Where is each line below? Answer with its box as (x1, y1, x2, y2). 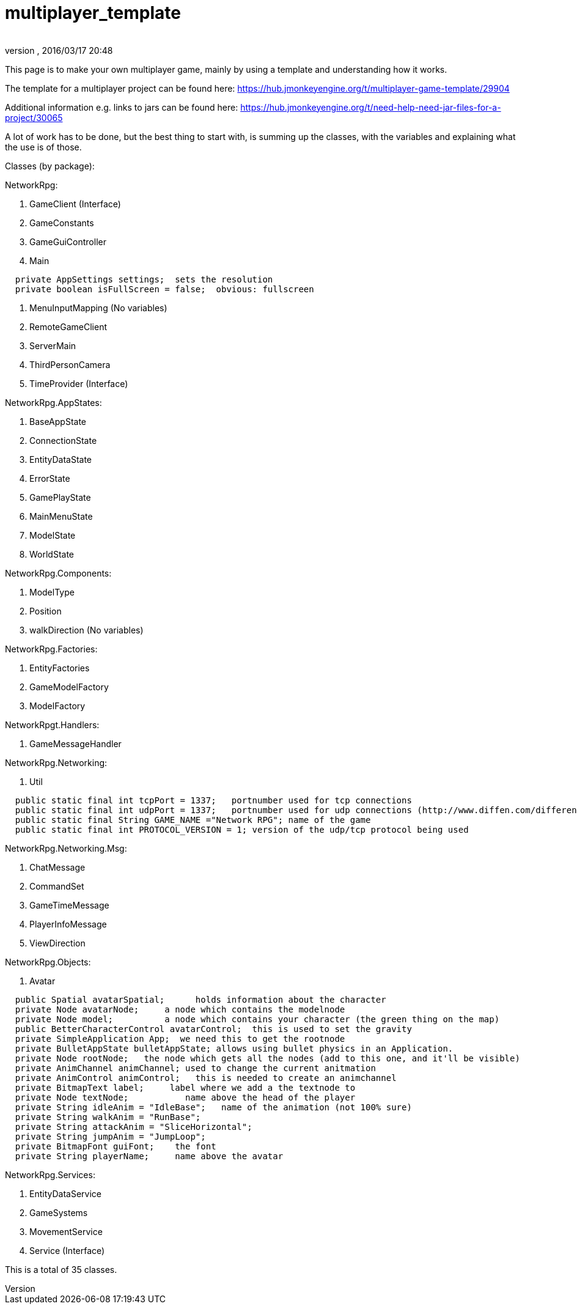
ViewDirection (29, 937, 86, 948)
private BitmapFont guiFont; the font (15, 1141, 216, 1151)
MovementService (29, 1226, 103, 1237)
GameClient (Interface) (29, 198, 121, 209)
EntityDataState (29, 454, 92, 465)
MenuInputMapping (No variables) (29, 302, 167, 313)
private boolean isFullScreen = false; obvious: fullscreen (15, 284, 314, 294)
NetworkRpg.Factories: (5, 643, 98, 654)
